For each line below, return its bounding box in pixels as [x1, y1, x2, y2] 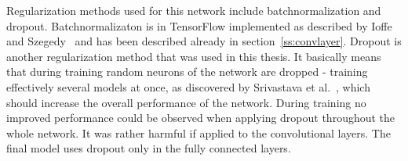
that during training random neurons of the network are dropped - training [6, 63, 368, 80]
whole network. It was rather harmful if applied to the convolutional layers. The [6, 124, 391, 141]
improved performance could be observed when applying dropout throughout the [6, 109, 395, 126]
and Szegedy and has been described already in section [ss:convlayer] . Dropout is [6, 33, 402, 49]
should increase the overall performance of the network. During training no [6, 94, 366, 110]
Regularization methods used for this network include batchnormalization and [6, 2, 381, 18]
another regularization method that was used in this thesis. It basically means [6, 48, 381, 64]
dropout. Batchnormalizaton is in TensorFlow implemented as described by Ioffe [6, 17, 392, 34]
